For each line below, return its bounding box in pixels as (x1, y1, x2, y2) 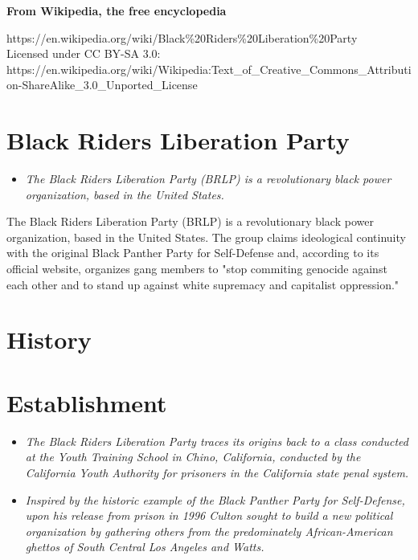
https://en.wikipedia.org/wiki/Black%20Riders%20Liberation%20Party (6, 29, 358, 46)
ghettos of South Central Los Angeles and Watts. (25, 538, 264, 555)
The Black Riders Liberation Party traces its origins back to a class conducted (25, 432, 408, 449)
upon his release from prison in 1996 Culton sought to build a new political (25, 507, 393, 524)
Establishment (6, 386, 167, 419)
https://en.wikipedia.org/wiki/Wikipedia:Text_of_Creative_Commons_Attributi (6, 60, 412, 77)
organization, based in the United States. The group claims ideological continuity (6, 228, 406, 245)
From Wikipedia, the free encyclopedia (6, 2, 227, 18)
